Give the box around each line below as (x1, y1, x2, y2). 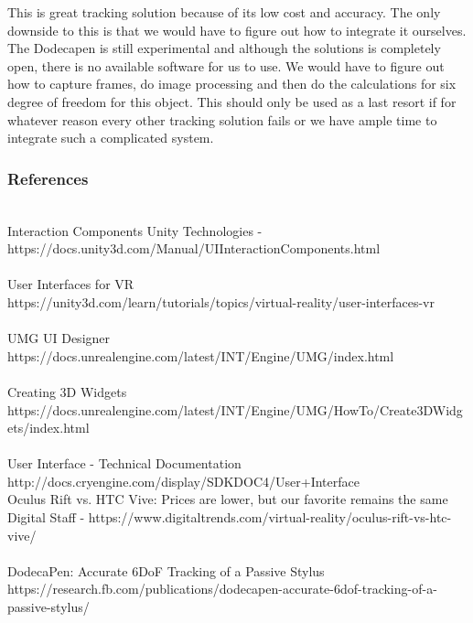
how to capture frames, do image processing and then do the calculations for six (7, 74, 457, 93)
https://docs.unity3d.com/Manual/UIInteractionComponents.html (7, 239, 381, 258)
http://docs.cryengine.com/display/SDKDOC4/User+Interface (7, 471, 360, 490)
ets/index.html (7, 418, 90, 437)
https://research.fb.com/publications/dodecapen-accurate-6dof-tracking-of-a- (7, 579, 437, 598)
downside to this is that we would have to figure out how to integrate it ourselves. (7, 20, 467, 39)
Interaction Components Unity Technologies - (7, 220, 263, 240)
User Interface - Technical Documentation (7, 454, 242, 473)
